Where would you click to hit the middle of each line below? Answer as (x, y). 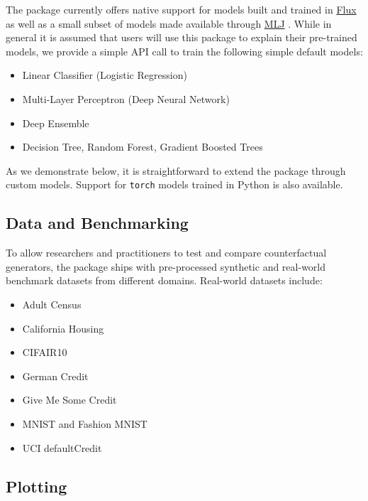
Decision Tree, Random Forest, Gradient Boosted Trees (143, 147)
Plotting (37, 486)
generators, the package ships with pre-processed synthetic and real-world (166, 266)
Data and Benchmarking (97, 223)
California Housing (63, 328)
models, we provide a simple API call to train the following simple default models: (184, 51)
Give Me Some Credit (69, 400)
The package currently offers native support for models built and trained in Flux (181, 9)
